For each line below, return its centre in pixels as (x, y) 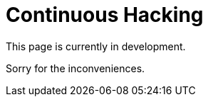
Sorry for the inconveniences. (76, 68)
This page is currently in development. (96, 46)
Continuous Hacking (105, 15)
